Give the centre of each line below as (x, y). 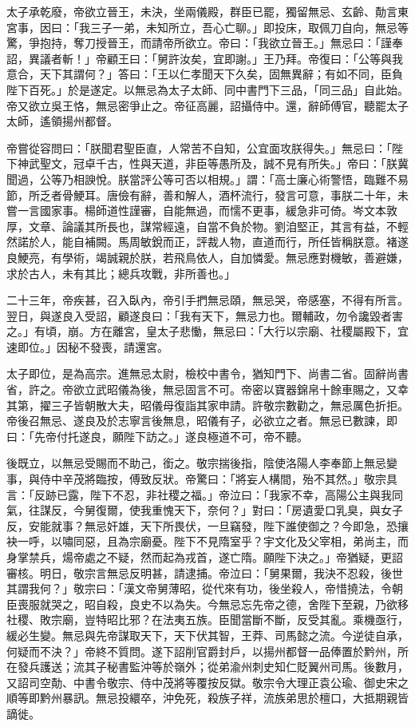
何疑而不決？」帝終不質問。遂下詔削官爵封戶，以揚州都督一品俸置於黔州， (202, 651)
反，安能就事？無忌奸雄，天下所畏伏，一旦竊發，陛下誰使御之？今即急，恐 (202, 525)
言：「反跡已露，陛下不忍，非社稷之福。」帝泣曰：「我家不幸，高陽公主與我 (199, 494)
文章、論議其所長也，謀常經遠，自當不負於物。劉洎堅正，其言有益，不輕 (218, 226)
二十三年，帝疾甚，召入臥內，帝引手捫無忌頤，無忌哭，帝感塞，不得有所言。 (207, 300)
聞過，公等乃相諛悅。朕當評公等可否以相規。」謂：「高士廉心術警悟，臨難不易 (207, 179)
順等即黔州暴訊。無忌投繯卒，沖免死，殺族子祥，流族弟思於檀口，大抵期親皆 (207, 698)
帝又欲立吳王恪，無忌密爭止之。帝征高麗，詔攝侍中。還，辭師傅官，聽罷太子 (207, 105)
